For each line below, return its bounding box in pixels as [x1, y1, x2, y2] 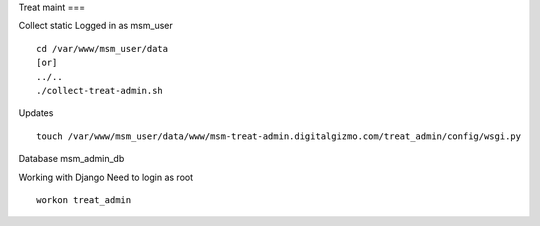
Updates [18, 107, 54, 119]
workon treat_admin [36, 194, 132, 205]
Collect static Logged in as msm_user [18, 20, 174, 32]
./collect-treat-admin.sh [36, 85, 164, 96]
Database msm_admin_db [18, 153, 125, 165]
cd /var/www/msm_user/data [36, 43, 169, 54]
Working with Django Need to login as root [18, 171, 194, 183]
